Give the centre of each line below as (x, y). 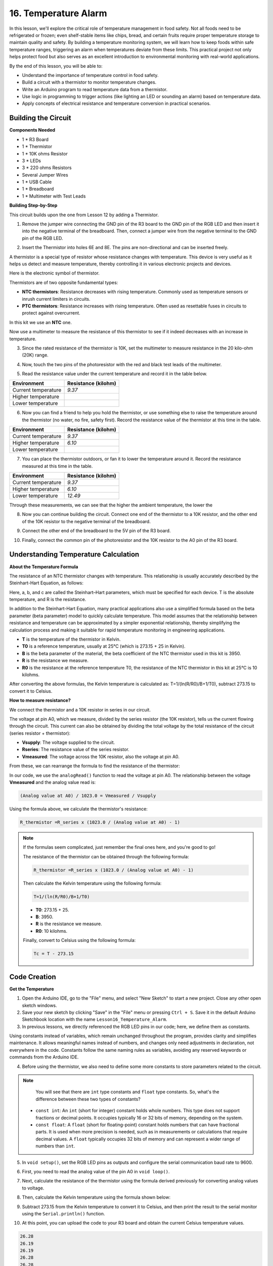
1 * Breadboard (38, 189)
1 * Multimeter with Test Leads (54, 196)
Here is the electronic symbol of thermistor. (54, 273)
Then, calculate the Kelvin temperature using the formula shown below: (96, 1197)
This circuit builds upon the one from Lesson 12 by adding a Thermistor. (84, 215)
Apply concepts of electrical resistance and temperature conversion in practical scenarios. (116, 103)
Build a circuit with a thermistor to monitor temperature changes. (89, 82)
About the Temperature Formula (44, 567)
